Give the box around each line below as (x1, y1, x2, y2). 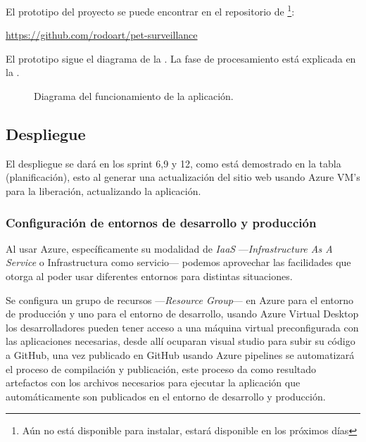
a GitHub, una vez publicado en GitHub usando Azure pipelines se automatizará (6, 347, 355, 362)
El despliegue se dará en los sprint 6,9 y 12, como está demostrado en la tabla (6, 156, 341, 170)
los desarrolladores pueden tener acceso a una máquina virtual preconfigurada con (6, 320, 359, 334)
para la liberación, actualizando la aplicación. (6, 184, 201, 198)
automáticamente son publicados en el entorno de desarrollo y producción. (6, 389, 326, 403)
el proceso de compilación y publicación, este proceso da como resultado (6, 361, 316, 376)
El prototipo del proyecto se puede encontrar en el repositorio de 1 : (6, 2, 295, 18)
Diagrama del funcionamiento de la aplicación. (34, 89, 234, 103)
